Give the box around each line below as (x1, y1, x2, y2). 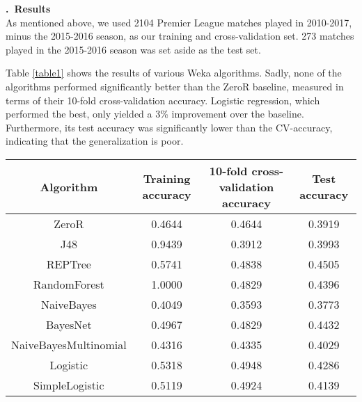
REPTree (46, 255, 91, 272)
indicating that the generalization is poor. (6, 134, 184, 148)
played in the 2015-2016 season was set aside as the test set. (6, 42, 261, 56)
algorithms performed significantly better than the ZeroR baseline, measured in (6, 79, 344, 93)
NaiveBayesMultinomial (11, 336, 127, 353)
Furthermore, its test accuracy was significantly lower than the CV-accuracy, (6, 120, 333, 134)
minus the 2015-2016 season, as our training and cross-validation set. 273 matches (6, 29, 354, 43)
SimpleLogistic (33, 376, 104, 393)
